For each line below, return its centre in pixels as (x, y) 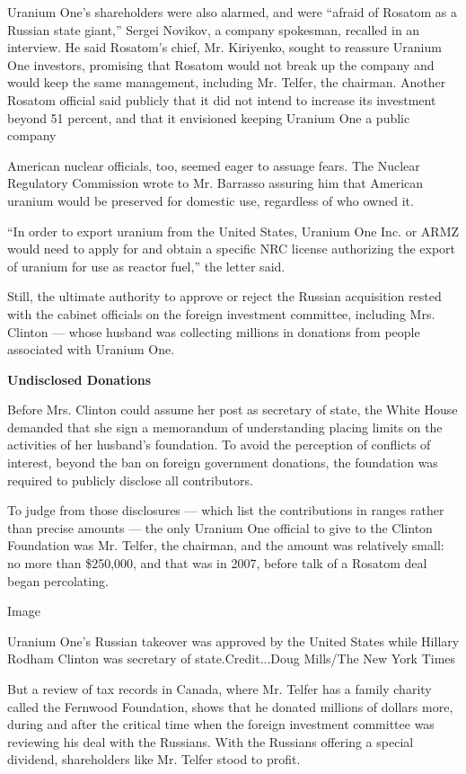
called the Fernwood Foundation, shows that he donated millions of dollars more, (230, 706)
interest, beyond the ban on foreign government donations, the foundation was (223, 463)
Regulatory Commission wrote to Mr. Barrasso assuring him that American (215, 183)
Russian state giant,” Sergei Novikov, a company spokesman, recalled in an (214, 29)
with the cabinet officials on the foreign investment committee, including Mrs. (221, 313)
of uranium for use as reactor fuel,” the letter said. (146, 266)
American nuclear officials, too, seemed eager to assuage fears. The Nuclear (214, 165)
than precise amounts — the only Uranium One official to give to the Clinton (220, 527)
